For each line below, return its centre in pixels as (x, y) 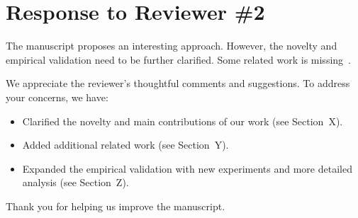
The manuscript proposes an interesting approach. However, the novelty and (172, 46)
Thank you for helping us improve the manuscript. (116, 206)
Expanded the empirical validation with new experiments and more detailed (187, 168)
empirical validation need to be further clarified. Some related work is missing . (178, 59)
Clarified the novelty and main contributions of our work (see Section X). (183, 121)
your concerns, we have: (57, 97)
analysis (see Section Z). (75, 182)
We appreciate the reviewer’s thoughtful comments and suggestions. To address (178, 83)
